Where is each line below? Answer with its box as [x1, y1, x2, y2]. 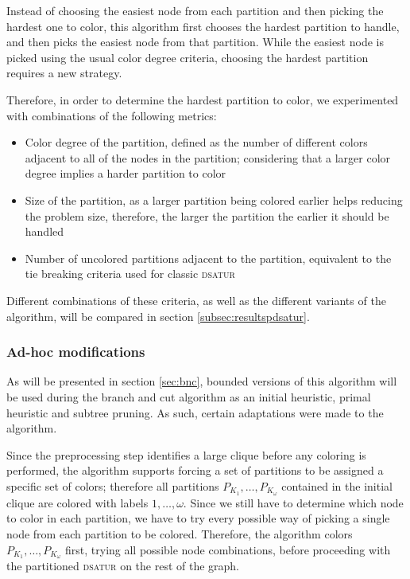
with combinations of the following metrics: [6, 107, 217, 123]
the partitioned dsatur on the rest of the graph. [6, 557, 240, 574]
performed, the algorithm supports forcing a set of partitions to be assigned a [6, 462, 384, 479]
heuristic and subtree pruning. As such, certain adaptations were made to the [6, 404, 384, 421]
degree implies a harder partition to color [25, 165, 226, 182]
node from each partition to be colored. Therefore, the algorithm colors [6, 525, 353, 542]
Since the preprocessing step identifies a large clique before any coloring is [6, 446, 366, 463]
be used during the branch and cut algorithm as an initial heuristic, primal [6, 388, 371, 405]
